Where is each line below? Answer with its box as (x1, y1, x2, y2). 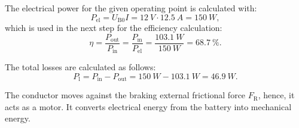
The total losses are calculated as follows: (5, 61, 156, 73)
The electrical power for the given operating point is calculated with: (5, 2, 257, 14)
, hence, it (258, 89, 295, 101)
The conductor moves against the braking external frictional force (5, 89, 246, 101)
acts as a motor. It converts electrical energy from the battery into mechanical (5, 100, 292, 113)
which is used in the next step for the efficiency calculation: (5, 21, 222, 34)
